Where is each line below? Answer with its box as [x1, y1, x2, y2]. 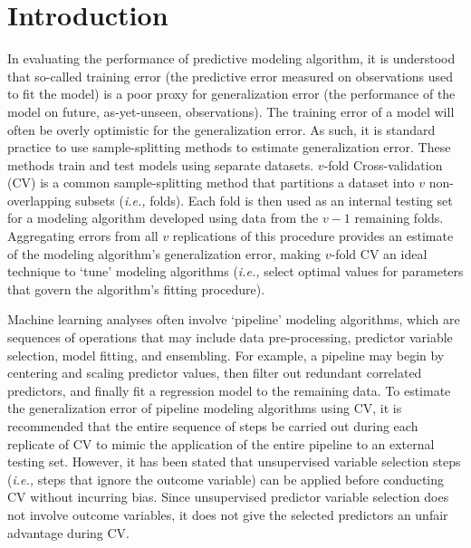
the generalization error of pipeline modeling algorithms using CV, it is [7, 399, 402, 418]
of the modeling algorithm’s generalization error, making [7, 244, 322, 263]
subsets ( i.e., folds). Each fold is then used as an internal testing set [75, 190, 453, 209]
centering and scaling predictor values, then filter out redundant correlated [7, 363, 422, 382]
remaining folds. [354, 208, 444, 227]
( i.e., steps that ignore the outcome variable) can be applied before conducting [7, 469, 445, 488]
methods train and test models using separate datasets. [7, 155, 314, 174]
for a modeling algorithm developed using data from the [7, 208, 319, 227]
